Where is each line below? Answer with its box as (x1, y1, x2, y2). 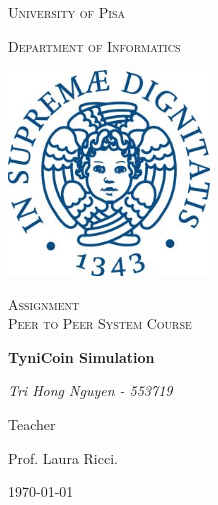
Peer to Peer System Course (8, 313, 192, 334)
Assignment (8, 293, 80, 314)
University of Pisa (8, 2, 126, 22)
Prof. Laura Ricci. (8, 447, 118, 468)
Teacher (8, 413, 56, 434)
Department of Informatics (8, 35, 181, 56)
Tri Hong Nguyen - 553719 (8, 380, 173, 401)
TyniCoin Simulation (8, 346, 155, 367)
